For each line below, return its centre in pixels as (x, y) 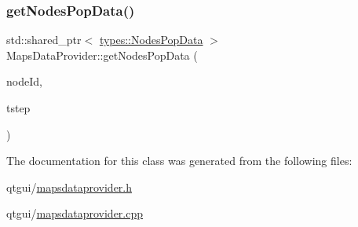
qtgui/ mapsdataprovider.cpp (75, 213)
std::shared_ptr (44, 40)
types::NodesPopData (151, 40)
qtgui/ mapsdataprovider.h (69, 187)
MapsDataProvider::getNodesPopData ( (102, 55)
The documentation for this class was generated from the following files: (179, 161)
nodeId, (24, 81)
